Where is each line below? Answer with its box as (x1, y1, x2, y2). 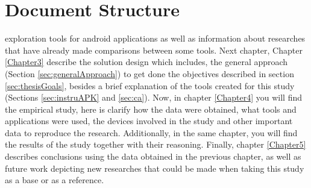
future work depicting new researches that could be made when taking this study (5, 161, 304, 174)
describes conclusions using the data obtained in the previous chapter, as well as (5, 150, 301, 163)
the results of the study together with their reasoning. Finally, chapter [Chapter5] (5, 138, 306, 151)
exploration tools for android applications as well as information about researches (5, 32, 306, 45)
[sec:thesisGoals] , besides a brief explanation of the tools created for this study (5, 79, 295, 92)
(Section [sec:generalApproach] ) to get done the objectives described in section (5, 67, 294, 80)
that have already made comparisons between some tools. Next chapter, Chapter (5, 43, 303, 56)
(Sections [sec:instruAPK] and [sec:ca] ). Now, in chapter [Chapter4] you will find (5, 91, 303, 104)
